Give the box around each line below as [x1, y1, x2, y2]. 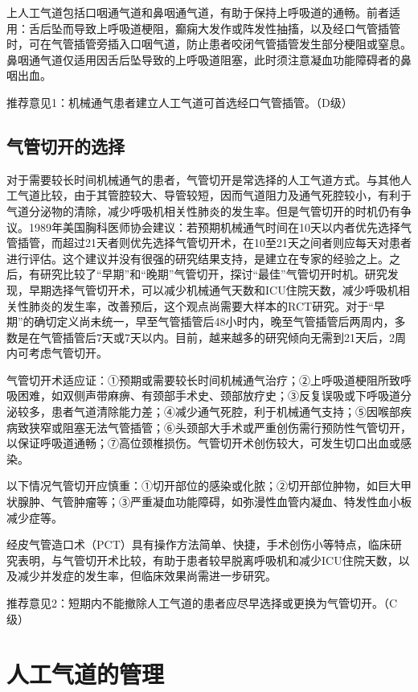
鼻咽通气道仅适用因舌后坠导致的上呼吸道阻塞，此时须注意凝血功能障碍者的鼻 [6, 51, 412, 68]
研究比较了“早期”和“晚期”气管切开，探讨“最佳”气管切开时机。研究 [39, 266, 387, 282]
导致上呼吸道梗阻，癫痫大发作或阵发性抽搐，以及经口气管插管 [73, 19, 400, 36]
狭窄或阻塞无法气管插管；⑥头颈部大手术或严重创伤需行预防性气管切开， [28, 418, 412, 435]
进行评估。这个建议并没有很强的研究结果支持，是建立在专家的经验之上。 [6, 249, 389, 266]
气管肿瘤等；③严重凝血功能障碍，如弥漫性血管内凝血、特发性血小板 [51, 493, 412, 510]
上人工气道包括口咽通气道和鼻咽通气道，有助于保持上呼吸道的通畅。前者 [6, 4, 389, 20]
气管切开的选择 [6, 133, 125, 158]
